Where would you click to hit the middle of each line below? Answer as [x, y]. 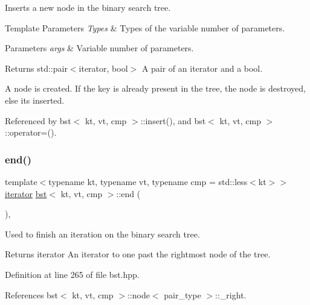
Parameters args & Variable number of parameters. [99, 48]
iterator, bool [103, 68]
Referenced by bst [38, 120]
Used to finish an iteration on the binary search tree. [102, 234]
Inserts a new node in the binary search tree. [88, 7]
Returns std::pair [36, 68]
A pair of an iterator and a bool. [202, 68]
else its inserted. [35, 100]
